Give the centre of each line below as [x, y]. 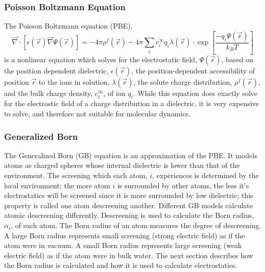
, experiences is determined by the [206, 175]
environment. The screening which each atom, [76, 175]
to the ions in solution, [74, 81]
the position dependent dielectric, [56, 70]
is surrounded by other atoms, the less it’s [183, 185]
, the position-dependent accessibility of [193, 70]
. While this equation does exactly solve [195, 93]
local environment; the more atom [57, 185]
